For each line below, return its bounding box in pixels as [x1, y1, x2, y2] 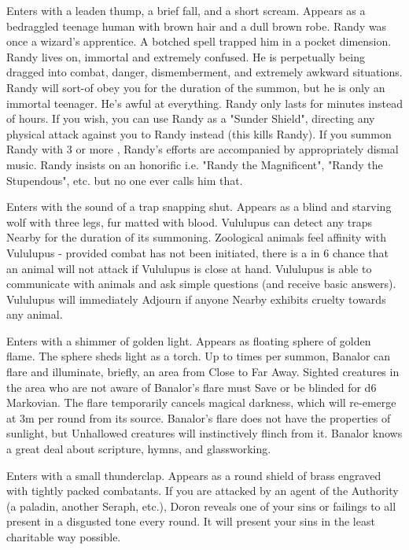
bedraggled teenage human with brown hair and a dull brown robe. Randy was [6, 17, 387, 34]
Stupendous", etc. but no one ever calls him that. [6, 172, 243, 188]
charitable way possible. [6, 529, 121, 544]
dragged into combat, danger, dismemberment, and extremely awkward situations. [6, 64, 403, 80]
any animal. [6, 306, 63, 323]
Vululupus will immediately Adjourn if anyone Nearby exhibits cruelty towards [6, 290, 386, 307]
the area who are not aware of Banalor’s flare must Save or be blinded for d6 [6, 378, 377, 395]
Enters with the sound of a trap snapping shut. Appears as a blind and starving [6, 198, 392, 215]
